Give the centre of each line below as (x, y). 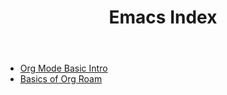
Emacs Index (163, 17)
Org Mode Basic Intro (63, 68)
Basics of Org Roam (61, 79)
